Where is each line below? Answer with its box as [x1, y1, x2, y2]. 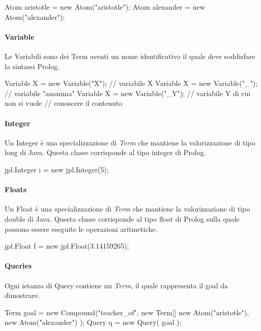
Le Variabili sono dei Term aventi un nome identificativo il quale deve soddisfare [5, 50, 255, 61]
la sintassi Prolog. [5, 61, 60, 71]
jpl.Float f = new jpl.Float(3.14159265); [5, 240, 129, 251]
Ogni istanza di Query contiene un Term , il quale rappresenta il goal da [5, 280, 228, 290]
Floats [5, 184, 27, 195]
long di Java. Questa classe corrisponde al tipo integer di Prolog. [5, 147, 206, 158]
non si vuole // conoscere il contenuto [5, 98, 123, 108]
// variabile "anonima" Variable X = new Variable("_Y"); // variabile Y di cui [5, 87, 251, 98]
